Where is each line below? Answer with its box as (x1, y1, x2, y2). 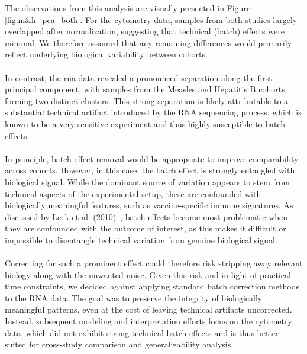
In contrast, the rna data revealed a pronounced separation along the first (5, 71, 272, 83)
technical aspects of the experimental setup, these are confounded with (5, 187, 261, 199)
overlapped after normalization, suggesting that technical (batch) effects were (5, 25, 285, 37)
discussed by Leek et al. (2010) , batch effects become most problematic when (5, 210, 288, 223)
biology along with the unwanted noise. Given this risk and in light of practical (5, 268, 291, 281)
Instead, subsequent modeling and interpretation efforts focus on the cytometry (5, 315, 292, 327)
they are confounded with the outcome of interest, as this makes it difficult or (5, 222, 286, 234)
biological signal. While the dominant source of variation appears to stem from (5, 175, 290, 188)
